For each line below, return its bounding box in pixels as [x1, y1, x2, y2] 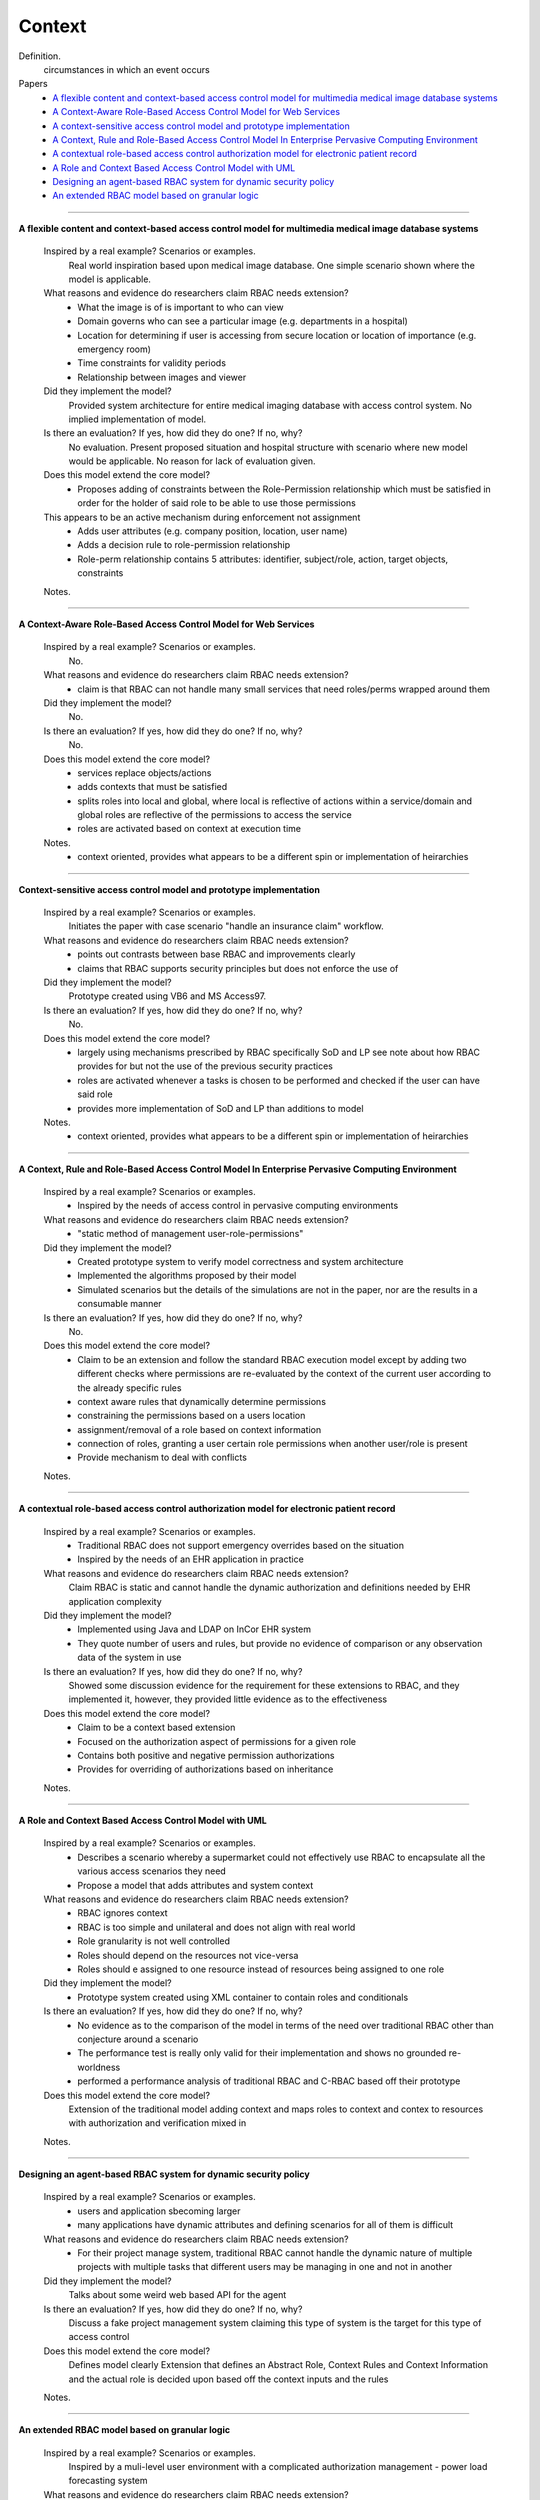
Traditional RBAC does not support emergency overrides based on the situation [77, 1540, 405, 1552]
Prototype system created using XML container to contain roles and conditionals [77, 1991, 409, 2003]
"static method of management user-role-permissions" [77, 1228, 304, 1240]
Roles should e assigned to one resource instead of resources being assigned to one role [77, 1963, 445, 1975]
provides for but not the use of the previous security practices [77, 1060, 334, 1072]
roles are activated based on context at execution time [77, 823, 302, 835]
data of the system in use [77, 1651, 182, 1664]
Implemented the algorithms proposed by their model [77, 1270, 297, 1282]
